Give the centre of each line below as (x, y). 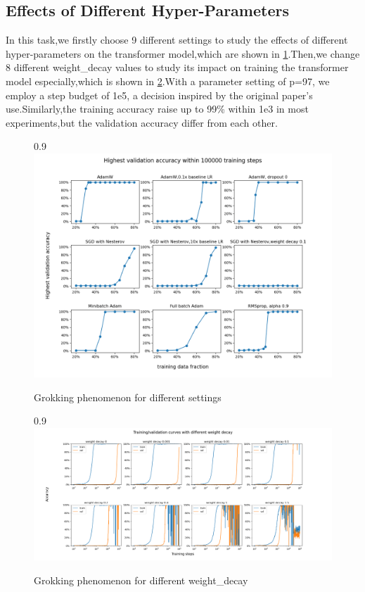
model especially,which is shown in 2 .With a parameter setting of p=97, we (168, 81)
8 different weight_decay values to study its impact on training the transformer (177, 67)
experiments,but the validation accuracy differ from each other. (142, 122)
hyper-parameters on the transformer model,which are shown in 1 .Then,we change (183, 53)
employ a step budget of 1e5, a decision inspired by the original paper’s (159, 95)
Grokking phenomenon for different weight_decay (141, 580)
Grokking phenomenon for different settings (128, 397)
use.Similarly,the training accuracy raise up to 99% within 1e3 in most (157, 109)
